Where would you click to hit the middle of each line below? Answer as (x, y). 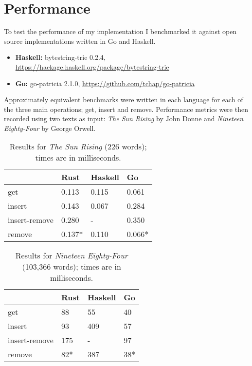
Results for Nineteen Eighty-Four (72, 256)
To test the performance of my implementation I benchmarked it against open (120, 31)
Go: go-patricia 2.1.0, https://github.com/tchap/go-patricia (105, 83)
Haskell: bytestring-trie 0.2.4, (60, 57)
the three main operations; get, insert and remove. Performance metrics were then (126, 109)
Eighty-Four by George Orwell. (50, 128)
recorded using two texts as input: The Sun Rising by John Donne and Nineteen (124, 119)
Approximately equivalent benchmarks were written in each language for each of (124, 100)
